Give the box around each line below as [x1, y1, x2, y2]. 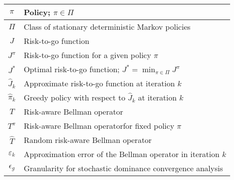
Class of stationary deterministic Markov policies [23, 21, 191, 32]
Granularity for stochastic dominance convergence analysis [23, 162, 223, 174]
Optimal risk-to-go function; [23, 63, 120, 75]
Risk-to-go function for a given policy [23, 49, 151, 60]
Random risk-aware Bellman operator [23, 134, 152, 145]
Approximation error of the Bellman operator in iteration [23, 148, 220, 160]
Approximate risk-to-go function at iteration [23, 78, 175, 89]
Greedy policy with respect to [23, 92, 125, 103]
